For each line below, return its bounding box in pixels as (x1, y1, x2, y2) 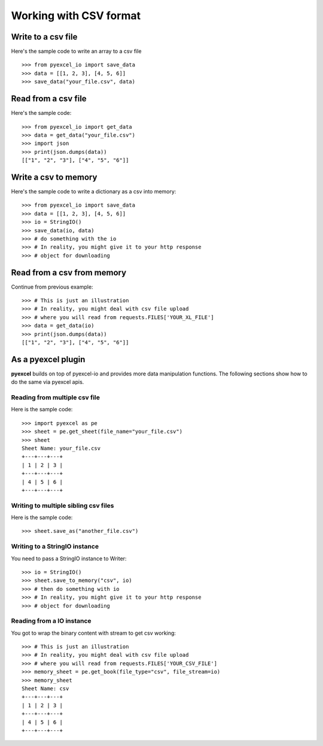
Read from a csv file (11, 93, 87, 104)
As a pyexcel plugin (11, 354, 86, 365)
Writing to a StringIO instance (11, 542, 99, 551)
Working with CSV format (11, 9, 141, 22)
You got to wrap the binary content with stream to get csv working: (11, 629, 176, 636)
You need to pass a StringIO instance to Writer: (11, 554, 127, 562)
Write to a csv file (11, 32, 78, 42)
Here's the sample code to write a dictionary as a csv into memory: (11, 188, 176, 195)
